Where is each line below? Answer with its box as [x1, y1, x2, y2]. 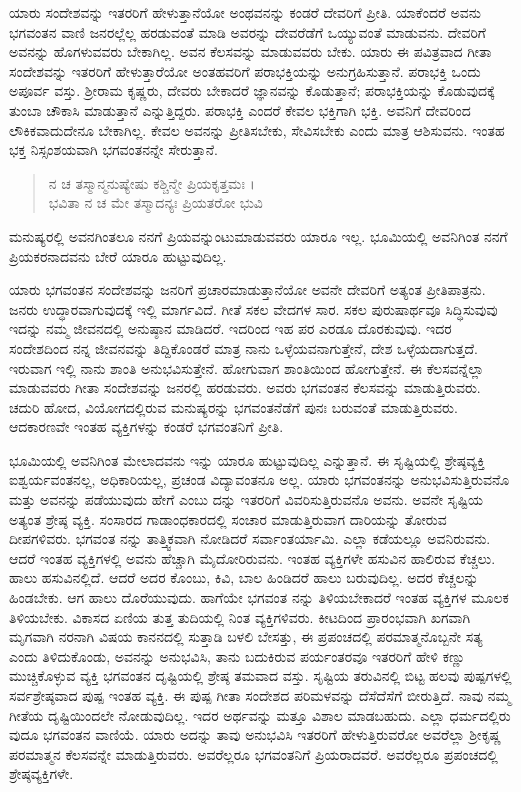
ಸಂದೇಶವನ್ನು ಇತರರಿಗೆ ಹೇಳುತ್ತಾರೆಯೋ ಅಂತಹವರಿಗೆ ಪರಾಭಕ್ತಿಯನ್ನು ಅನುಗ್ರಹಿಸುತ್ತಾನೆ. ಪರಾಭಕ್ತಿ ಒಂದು [9, 60, 481, 81]
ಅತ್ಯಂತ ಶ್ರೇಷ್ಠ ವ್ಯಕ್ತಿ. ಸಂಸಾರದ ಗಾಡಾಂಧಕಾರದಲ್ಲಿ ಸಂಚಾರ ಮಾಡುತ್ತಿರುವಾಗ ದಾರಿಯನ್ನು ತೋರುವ [9, 508, 447, 529]
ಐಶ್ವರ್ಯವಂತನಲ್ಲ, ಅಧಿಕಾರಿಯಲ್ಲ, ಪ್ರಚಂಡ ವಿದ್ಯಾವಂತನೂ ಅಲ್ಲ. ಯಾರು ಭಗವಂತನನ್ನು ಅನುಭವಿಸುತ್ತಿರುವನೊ [9, 469, 510, 490]
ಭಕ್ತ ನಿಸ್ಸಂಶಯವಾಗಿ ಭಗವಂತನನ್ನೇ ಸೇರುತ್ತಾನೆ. [9, 139, 218, 160]
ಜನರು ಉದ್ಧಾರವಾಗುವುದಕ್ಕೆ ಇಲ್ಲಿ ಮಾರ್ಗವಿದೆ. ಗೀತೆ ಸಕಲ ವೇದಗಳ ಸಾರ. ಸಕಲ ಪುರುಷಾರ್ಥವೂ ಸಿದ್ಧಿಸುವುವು [9, 298, 498, 319]
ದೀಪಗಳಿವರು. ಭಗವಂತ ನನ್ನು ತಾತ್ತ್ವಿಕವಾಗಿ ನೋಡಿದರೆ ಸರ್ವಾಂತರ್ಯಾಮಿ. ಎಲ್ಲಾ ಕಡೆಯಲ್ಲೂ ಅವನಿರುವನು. [9, 528, 491, 549]
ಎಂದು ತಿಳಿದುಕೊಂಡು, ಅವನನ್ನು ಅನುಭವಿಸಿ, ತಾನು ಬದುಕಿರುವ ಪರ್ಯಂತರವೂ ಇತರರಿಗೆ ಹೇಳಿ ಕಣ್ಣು [9, 645, 466, 666]
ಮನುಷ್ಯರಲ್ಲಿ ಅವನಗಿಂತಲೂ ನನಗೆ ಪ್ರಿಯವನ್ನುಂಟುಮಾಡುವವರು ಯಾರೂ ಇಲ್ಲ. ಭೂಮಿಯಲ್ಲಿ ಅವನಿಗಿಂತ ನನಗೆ [9, 225, 508, 246]
